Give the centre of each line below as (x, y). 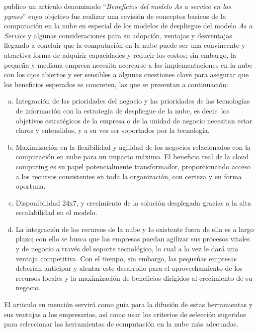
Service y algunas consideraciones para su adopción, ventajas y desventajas (118, 35)
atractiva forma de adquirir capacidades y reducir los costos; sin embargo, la (120, 55)
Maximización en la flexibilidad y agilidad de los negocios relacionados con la (133, 147)
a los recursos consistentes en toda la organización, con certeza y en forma (129, 176)
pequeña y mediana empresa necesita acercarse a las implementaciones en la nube (128, 64)
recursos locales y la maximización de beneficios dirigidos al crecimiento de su (134, 277)
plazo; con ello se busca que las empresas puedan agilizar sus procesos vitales (133, 239)
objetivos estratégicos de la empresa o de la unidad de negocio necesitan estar (134, 120)
